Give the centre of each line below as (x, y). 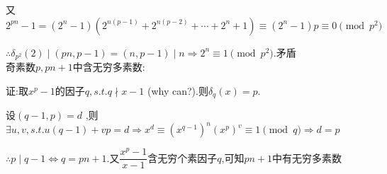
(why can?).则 (178, 90)
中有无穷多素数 (307, 157)
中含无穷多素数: (109, 67)
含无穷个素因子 (183, 157)
